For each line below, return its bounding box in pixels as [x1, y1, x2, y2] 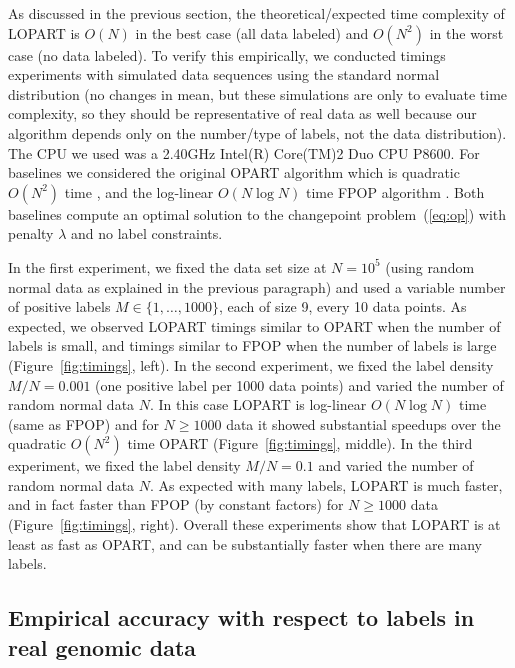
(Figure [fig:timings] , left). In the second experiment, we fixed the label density [8, 354, 494, 375]
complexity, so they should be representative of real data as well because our [8, 103, 477, 124]
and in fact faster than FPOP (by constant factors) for [8, 494, 344, 515]
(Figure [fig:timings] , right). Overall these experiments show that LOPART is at [8, 514, 501, 535]
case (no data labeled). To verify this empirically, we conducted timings [8, 44, 446, 65]
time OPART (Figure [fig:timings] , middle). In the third [127, 433, 473, 454]
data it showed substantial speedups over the [226, 413, 501, 434]
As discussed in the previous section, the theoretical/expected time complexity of [8, 3, 505, 23]
